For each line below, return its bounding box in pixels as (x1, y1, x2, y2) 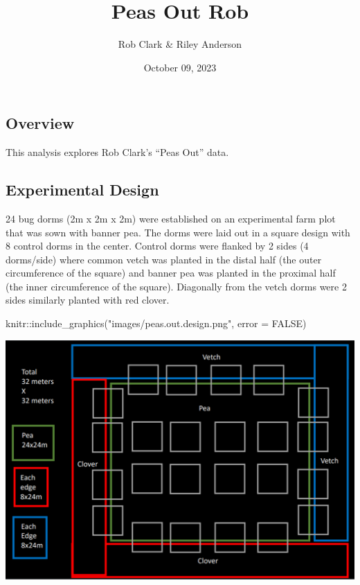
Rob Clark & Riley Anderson (118, 37, 242, 51)
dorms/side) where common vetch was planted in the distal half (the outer (6, 252, 322, 266)
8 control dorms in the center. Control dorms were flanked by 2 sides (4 (6, 238, 309, 253)
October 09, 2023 (143, 60, 217, 74)
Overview (6, 112, 75, 134)
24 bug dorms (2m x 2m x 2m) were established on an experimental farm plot (6, 211, 336, 225)
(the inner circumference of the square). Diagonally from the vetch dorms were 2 (6, 279, 347, 293)
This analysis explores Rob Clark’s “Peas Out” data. (6, 145, 229, 159)
